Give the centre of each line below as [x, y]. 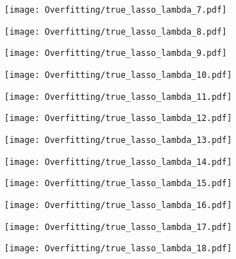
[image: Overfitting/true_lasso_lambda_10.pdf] [118, 75]
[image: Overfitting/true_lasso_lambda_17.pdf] [118, 227]
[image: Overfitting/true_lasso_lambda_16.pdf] [118, 205]
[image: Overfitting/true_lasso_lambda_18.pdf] [118, 249]
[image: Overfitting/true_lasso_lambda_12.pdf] [118, 119]
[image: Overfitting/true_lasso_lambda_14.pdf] [118, 162]
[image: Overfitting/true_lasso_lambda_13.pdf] [118, 140]
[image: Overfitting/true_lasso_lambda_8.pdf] [116, 31]
